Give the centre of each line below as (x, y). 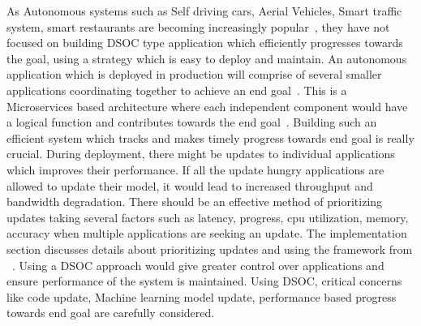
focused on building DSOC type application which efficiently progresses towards (205, 43)
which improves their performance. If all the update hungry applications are (195, 169)
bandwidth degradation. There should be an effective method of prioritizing (195, 202)
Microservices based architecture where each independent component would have (207, 106)
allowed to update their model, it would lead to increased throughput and (190, 185)
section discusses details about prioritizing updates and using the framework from (210, 249)
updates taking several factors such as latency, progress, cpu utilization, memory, (208, 217)
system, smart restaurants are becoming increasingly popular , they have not (198, 26)
